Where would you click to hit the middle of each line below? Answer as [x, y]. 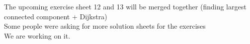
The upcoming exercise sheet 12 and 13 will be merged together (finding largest [125, 6]
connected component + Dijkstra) [56, 16]
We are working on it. [37, 35]
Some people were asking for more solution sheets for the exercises [105, 26]
